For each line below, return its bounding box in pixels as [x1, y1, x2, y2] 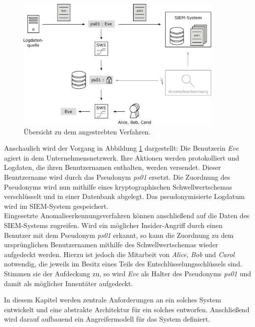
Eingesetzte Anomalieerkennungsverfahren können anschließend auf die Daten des [4, 210, 250, 221]
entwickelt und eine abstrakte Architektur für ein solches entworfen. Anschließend [4, 304, 250, 314]
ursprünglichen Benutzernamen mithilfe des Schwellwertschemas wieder [4, 239, 218, 250]
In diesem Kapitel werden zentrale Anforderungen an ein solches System [4, 294, 221, 305]
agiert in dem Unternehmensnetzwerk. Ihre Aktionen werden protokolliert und [4, 152, 239, 163]
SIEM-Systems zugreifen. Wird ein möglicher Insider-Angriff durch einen [4, 220, 223, 230]
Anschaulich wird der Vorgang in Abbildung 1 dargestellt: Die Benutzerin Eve [4, 143, 239, 153]
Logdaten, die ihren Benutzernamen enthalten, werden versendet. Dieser [4, 162, 221, 172]
